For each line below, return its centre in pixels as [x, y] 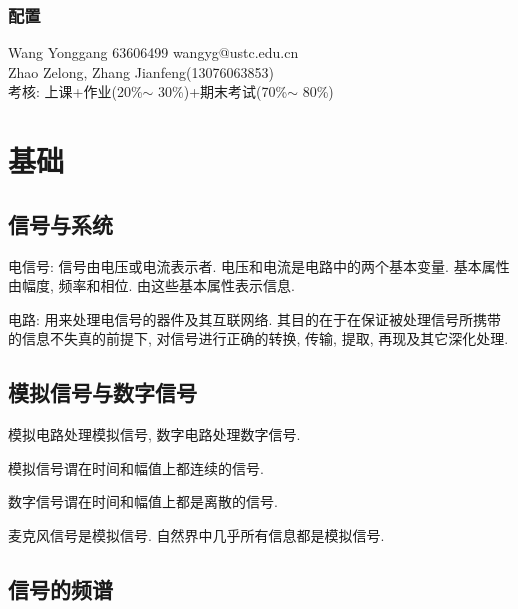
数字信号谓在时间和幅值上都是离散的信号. [143, 501]
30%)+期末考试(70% [223, 91]
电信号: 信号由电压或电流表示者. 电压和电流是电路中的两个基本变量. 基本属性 [259, 265]
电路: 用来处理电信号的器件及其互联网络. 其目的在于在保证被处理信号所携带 [255, 318]
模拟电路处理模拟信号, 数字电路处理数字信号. [154, 434]
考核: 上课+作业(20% [75, 91]
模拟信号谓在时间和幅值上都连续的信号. [136, 467]
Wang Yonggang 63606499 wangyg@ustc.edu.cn [153, 52]
